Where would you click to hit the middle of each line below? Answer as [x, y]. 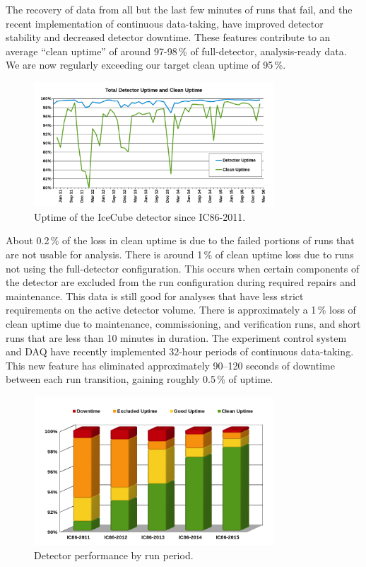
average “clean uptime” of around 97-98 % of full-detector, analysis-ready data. [176, 51]
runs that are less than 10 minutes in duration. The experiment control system [176, 337]
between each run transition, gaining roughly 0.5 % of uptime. [140, 379]
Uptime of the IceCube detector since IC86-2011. [140, 216]
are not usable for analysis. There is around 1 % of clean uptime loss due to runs [180, 254]
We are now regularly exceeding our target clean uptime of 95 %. [146, 65]
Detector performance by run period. [114, 555]
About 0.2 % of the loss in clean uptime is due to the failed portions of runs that [180, 240]
